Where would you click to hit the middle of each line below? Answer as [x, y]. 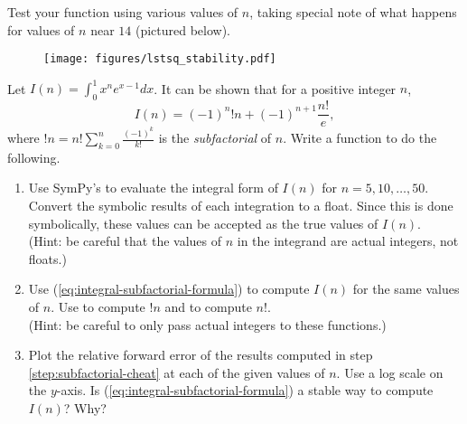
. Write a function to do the [360, 138]
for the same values [406, 289]
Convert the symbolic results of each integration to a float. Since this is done [241, 206]
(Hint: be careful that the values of [125, 241]
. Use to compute [98, 307]
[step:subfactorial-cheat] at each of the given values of [177, 372]
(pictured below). [182, 29]
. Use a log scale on [390, 372]
